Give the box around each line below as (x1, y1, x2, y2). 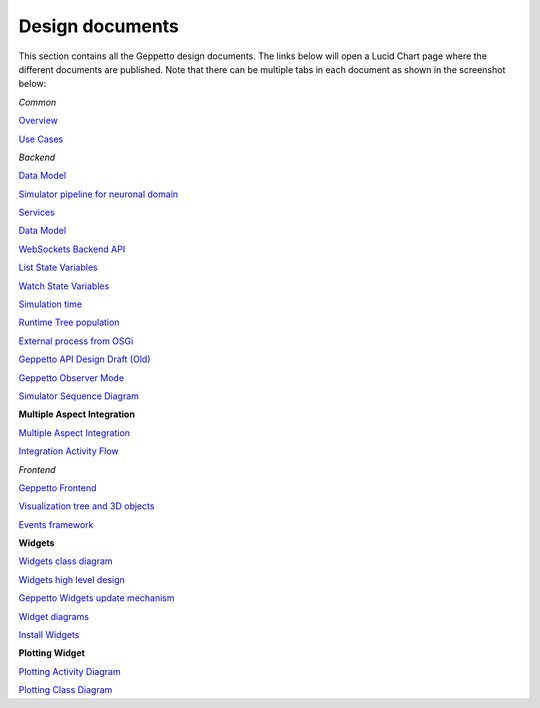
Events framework (18, 518, 94, 530)
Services (18, 206, 55, 219)
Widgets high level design (18, 573, 125, 585)
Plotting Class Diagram (18, 684, 113, 696)
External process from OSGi (18, 335, 134, 347)
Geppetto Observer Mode (18, 371, 125, 384)
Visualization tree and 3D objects (18, 500, 155, 512)
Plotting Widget (18, 647, 85, 659)
